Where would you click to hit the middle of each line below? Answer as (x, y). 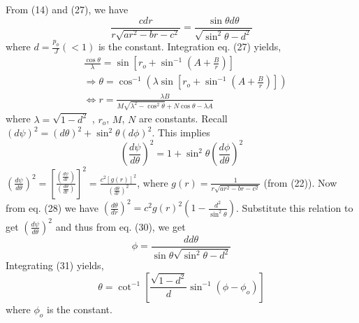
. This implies (181, 132)
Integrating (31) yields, (55, 265)
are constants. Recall (183, 119)
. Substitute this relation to (294, 207)
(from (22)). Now (300, 182)
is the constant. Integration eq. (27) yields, (190, 46)
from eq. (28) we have (52, 207)
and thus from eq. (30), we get (120, 226)
